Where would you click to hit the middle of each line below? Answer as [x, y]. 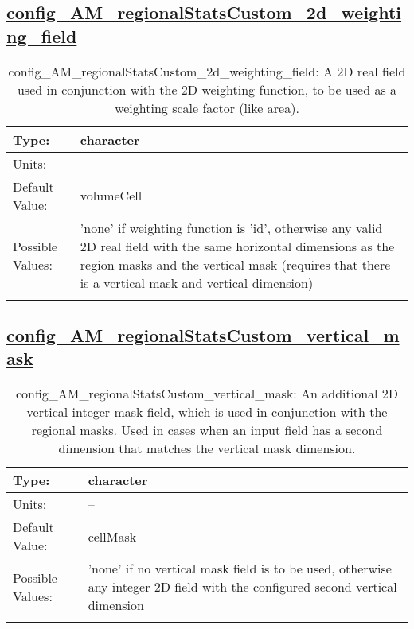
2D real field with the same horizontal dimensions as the [237, 246]
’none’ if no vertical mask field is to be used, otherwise [240, 569]
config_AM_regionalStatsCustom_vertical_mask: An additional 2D [207, 394]
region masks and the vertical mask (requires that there [235, 264]
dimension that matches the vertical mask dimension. [207, 448]
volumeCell [111, 196]
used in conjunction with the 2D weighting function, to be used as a [207, 89]
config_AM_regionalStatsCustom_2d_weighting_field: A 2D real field [207, 71]
